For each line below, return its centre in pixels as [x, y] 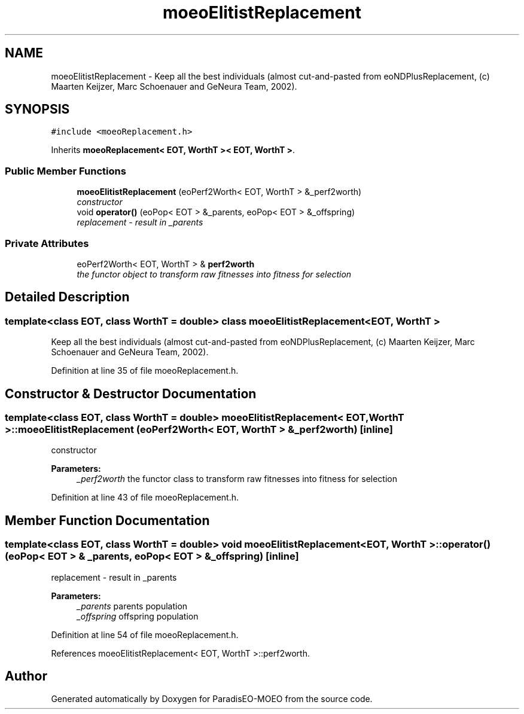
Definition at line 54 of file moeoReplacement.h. [145, 634]
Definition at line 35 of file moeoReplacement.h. [145, 371]
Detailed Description [67, 297]
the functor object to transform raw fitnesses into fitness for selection [214, 274]
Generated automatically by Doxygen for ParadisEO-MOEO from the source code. [212, 699]
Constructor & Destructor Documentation [131, 393]
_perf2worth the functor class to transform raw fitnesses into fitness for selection [237, 479]
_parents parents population [132, 606]
